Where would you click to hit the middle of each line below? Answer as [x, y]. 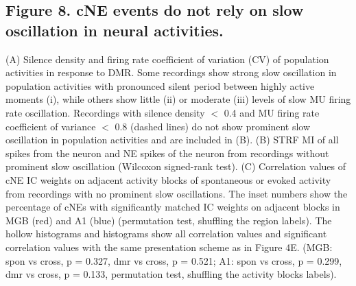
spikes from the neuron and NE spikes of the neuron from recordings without [167, 153]
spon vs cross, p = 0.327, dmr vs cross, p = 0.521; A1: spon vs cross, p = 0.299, [174, 260]
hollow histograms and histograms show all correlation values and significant [166, 234]
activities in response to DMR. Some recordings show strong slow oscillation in [171, 72]
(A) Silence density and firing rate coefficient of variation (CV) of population [167, 59]
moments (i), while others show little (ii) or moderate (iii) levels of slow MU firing [178, 99]
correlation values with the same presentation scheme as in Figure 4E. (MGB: [169, 247]
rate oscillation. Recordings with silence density [105, 112]
